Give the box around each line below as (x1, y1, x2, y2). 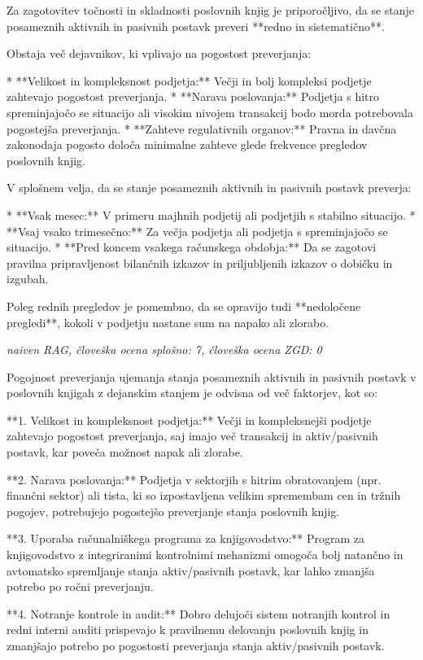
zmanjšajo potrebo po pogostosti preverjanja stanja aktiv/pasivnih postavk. (7, 637, 385, 653)
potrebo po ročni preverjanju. (7, 578, 154, 595)
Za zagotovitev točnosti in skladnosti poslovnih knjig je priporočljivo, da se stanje (7, 2, 415, 18)
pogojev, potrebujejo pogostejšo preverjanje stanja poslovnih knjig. (7, 502, 340, 519)
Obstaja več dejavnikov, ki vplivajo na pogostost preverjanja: (7, 45, 312, 62)
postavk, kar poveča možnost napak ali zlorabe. (7, 444, 243, 461)
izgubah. (7, 270, 49, 287)
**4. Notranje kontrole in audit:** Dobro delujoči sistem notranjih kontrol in (7, 605, 390, 622)
